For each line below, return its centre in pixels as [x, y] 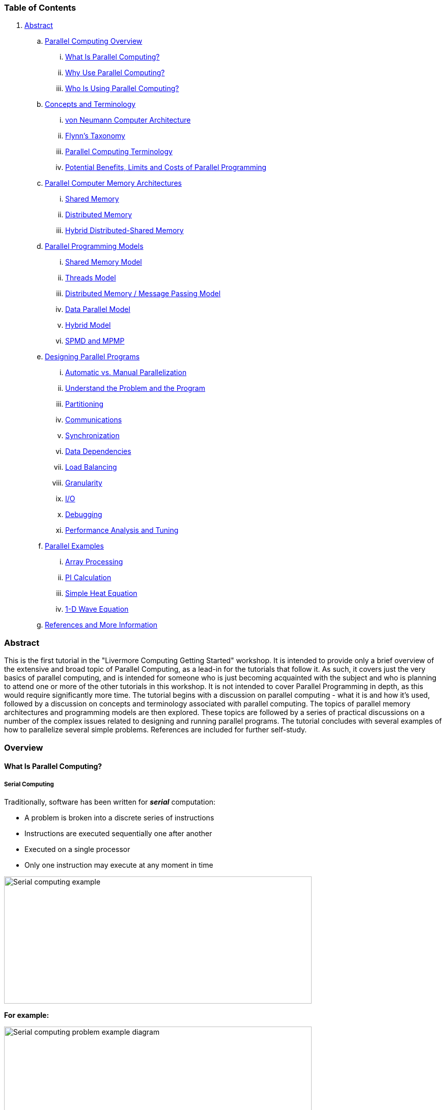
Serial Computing [29, 784]
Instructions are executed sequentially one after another [118, 833]
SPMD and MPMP [95, 341]
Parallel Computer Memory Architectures [113, 183]
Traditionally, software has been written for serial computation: [110, 802]
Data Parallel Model [98, 309]
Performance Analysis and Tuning [122, 530]
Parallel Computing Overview [94, 41]
